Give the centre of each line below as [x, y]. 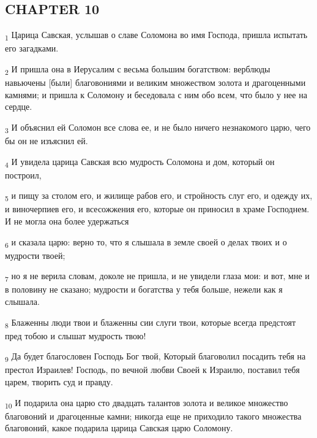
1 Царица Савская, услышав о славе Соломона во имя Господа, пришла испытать [156, 35]
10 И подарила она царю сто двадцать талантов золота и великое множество [147, 403]
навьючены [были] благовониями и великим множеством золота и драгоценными [155, 83]
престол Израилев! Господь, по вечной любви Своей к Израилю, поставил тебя [152, 370]
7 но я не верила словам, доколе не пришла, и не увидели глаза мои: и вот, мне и [157, 277]
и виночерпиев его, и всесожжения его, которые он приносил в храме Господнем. [157, 209]
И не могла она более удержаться [67, 221]
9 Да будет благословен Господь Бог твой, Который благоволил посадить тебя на [155, 357]
